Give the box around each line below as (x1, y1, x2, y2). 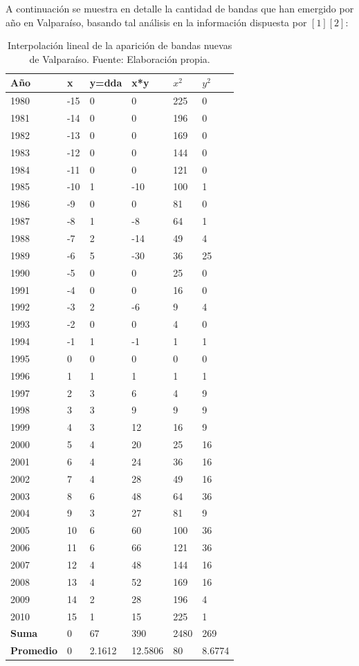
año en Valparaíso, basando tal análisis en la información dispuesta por (6, 15, 307, 29)
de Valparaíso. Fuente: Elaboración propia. (29, 51, 210, 66)
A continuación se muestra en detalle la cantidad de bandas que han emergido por (6, 1, 354, 15)
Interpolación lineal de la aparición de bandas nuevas (7, 38, 232, 53)
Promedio (10, 643, 57, 658)
